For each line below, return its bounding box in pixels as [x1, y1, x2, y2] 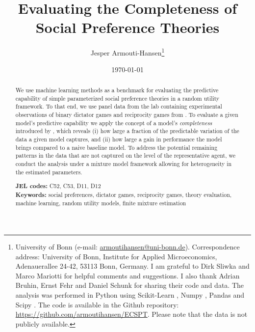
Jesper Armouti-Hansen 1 [90, 46, 165, 57]
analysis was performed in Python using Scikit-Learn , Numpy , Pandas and [15, 290, 245, 300]
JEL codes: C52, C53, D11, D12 [15, 182, 101, 191]
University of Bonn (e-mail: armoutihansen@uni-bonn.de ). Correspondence [15, 242, 240, 252]
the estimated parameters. [15, 167, 82, 176]
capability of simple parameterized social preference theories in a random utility [15, 94, 220, 102]
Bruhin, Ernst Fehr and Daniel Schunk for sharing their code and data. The [15, 280, 244, 290]
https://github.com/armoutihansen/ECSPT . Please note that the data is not [15, 309, 248, 319]
